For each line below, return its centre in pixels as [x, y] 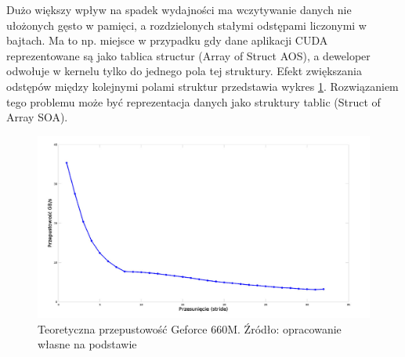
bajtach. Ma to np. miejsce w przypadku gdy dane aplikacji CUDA [167, 40]
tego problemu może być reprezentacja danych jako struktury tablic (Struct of [193, 101]
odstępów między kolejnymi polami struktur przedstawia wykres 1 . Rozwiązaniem [202, 86]
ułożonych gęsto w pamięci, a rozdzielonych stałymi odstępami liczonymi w [186, 25]
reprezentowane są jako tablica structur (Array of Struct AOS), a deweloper [188, 55]
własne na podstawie [87, 344]
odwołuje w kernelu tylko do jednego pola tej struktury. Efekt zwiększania [184, 71]
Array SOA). [37, 117]
